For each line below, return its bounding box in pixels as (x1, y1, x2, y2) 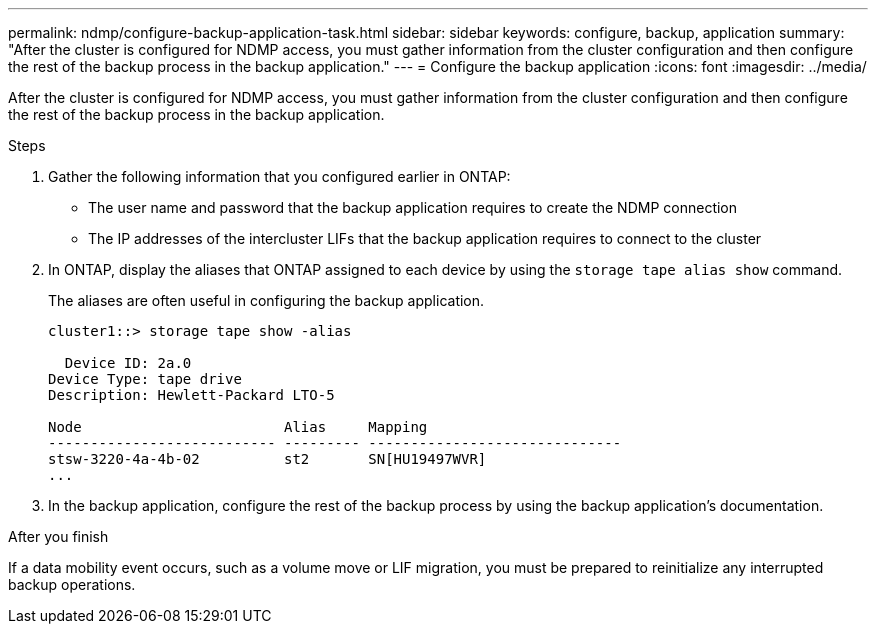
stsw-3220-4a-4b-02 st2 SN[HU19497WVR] (48, 451, 487, 467)
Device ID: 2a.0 (64, 355, 192, 371)
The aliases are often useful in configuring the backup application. (48, 292, 485, 309)
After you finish (8, 528, 109, 545)
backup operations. (8, 576, 136, 593)
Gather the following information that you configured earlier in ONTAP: (48, 168, 511, 185)
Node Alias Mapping (48, 419, 428, 435)
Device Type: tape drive (48, 371, 242, 387)
